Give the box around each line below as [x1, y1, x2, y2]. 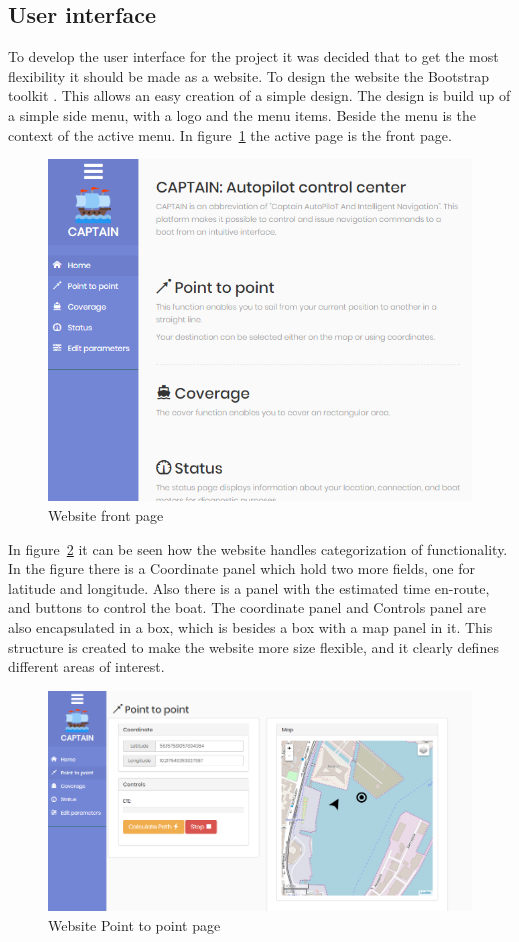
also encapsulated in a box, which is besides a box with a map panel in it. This [8, 617, 493, 637]
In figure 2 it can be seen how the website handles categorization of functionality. [8, 538, 508, 559]
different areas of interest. [8, 656, 165, 677]
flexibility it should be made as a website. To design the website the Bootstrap [8, 65, 489, 86]
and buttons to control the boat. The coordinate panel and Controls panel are [8, 597, 486, 618]
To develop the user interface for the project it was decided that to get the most [8, 46, 499, 67]
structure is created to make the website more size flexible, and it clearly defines [8, 636, 499, 657]
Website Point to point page [48, 915, 221, 935]
